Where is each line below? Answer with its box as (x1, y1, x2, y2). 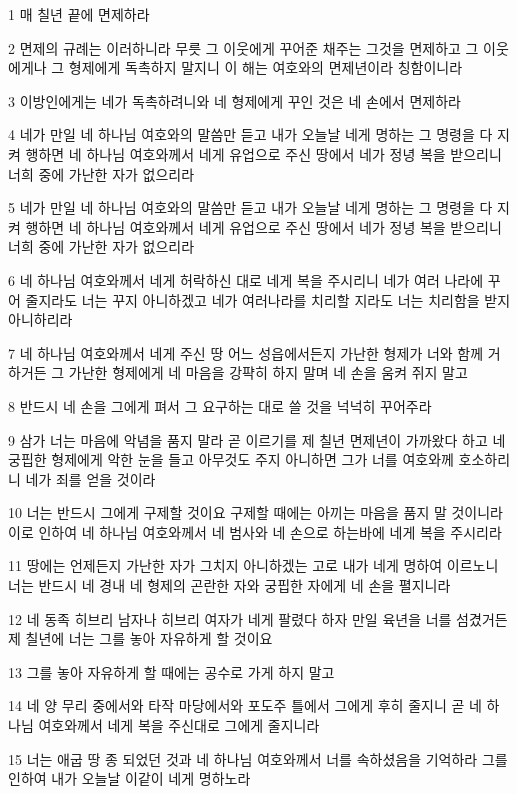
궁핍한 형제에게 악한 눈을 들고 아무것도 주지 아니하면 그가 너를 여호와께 (8, 449, 454, 470)
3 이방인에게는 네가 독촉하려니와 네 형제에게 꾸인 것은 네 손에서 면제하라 (8, 90, 461, 111)
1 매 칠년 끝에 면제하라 (8, 4, 150, 24)
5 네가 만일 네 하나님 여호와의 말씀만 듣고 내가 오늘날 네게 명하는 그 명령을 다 (8, 197, 493, 218)
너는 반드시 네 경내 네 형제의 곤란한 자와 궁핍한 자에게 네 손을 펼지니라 (8, 575, 451, 596)
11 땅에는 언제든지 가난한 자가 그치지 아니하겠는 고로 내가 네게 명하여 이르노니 (8, 555, 499, 576)
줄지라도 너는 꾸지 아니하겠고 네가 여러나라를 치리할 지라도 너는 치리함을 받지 (25, 289, 511, 310)
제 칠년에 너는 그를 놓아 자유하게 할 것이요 (8, 628, 273, 649)
